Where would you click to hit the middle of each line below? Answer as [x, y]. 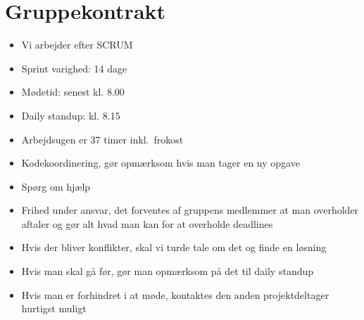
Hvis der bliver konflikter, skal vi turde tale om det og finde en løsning [174, 247]
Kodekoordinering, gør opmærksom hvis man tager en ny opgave [161, 163]
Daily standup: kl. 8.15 [71, 115]
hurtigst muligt [54, 308]
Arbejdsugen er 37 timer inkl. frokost [102, 139]
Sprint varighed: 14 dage [74, 68]
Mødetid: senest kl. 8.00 [73, 92]
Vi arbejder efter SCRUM [77, 45]
